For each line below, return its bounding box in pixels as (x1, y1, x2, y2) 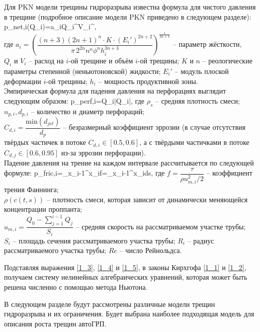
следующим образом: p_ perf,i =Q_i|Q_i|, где (4, 95, 144, 106)
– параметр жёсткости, (172, 39, 242, 49)
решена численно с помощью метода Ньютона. (4, 282, 148, 292)
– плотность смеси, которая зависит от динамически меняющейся (46, 194, 248, 204)
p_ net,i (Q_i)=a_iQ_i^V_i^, (4, 21, 97, 32)
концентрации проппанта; (4, 204, 82, 214)
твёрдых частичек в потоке (4, 137, 86, 147)
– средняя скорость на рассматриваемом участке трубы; (75, 221, 246, 231)
